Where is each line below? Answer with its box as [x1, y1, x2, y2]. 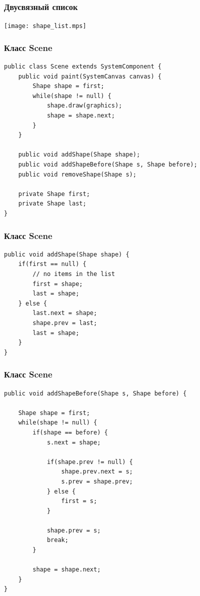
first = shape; [32, 280, 83, 287]
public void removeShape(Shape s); [18, 170, 136, 178]
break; [46, 536, 68, 544]
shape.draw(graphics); [46, 102, 122, 109]
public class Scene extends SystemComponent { [4, 63, 161, 70]
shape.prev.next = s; [61, 468, 133, 475]
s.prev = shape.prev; [61, 477, 133, 485]
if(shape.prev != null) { [46, 458, 133, 465]
